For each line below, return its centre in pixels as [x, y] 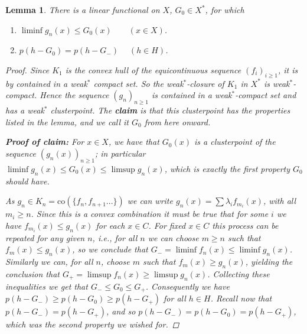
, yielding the [269, 262]
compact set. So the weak [138, 83]
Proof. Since [27, 69]
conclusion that [32, 274]
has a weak [25, 110]
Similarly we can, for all [49, 262]
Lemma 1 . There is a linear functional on [83, 9]
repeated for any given [45, 237]
